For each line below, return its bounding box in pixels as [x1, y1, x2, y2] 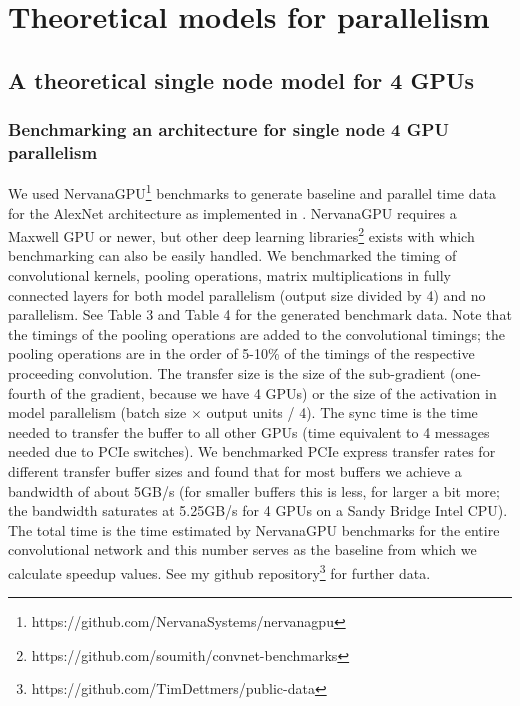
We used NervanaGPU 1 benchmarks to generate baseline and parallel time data [8, 180, 496, 203]
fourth [8, 382, 46, 403]
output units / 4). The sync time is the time [206, 402, 478, 423]
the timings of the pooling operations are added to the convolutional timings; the [8, 323, 505, 344]
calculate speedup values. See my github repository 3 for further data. [8, 559, 431, 583]
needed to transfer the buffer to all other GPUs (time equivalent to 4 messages [8, 421, 490, 442]
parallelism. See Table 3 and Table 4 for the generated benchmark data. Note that [8, 304, 512, 325]
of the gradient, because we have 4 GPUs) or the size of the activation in [50, 382, 497, 403]
